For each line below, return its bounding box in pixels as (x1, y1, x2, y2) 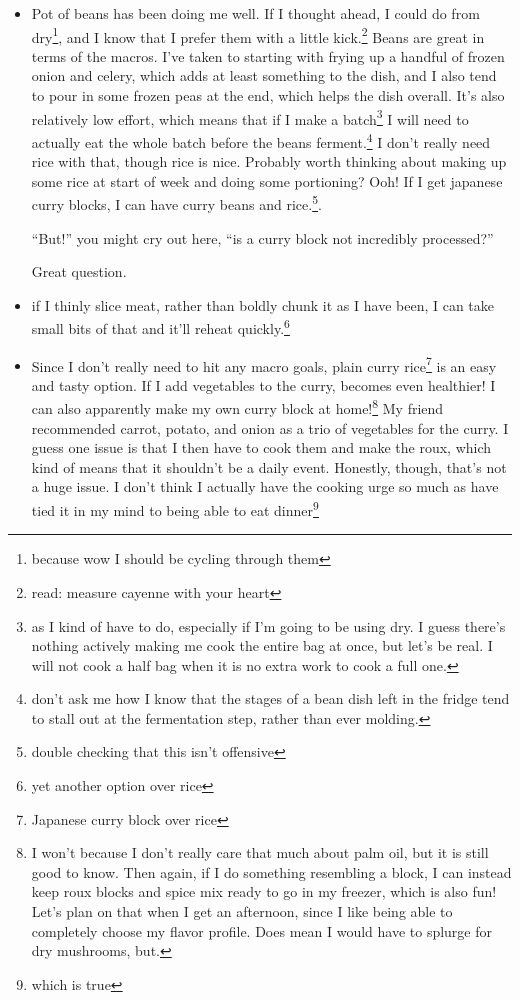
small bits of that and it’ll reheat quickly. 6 (31, 315, 290, 338)
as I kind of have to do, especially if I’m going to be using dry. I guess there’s (31, 615, 506, 636)
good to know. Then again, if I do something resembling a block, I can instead (31, 861, 512, 882)
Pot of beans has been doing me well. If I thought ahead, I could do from (31, 3, 480, 23)
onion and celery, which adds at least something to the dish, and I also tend (31, 65, 497, 86)
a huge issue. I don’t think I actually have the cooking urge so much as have (31, 476, 499, 497)
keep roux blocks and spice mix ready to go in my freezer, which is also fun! (31, 881, 497, 902)
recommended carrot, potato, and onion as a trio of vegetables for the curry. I (31, 417, 509, 438)
